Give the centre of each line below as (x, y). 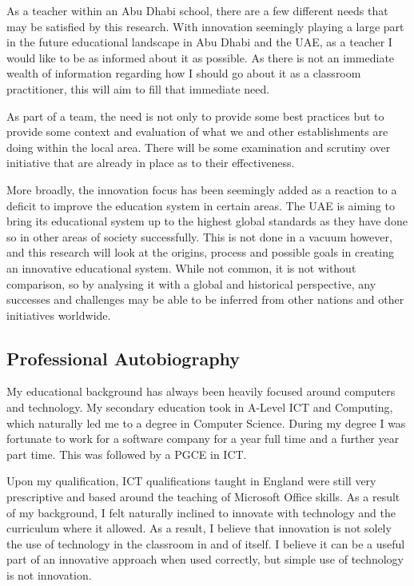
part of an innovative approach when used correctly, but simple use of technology (205, 559)
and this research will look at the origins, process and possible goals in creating (200, 252)
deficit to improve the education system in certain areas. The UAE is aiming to (201, 205)
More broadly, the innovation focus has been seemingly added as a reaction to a (202, 189)
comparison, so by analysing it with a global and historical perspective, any (191, 283)
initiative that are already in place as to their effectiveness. (151, 163)
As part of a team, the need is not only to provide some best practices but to (195, 116)
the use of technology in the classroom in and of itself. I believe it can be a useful (206, 543)
